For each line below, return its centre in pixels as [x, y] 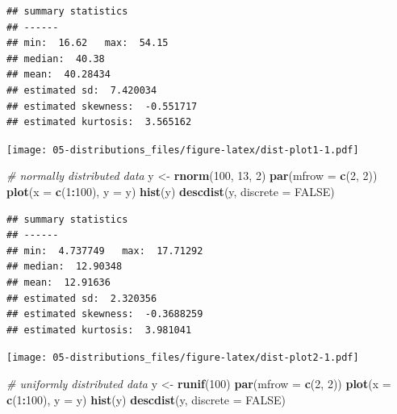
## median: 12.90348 [65, 267]
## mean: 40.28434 [59, 75]
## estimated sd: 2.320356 [82, 298]
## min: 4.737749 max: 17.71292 [105, 251]
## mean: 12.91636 [59, 282]
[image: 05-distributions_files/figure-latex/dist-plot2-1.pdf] [183, 358]
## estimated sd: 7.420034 [82, 90]
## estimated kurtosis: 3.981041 [99, 330]
